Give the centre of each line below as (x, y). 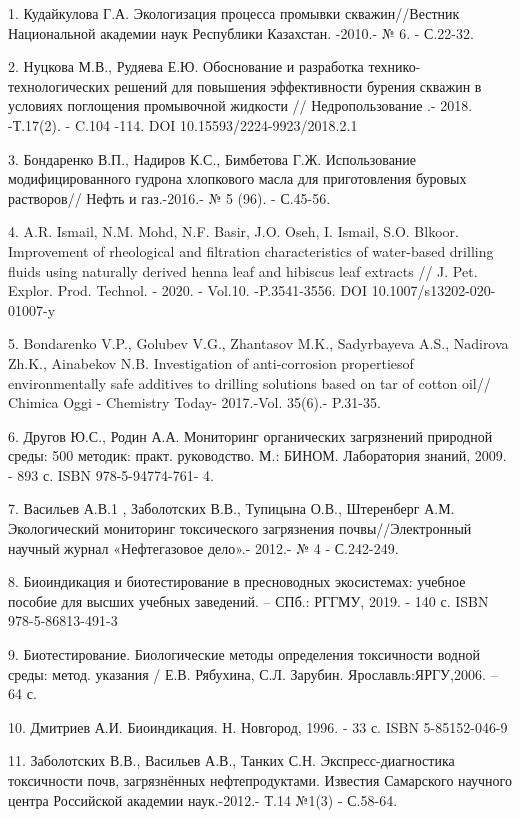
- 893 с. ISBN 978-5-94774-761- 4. (111, 474)
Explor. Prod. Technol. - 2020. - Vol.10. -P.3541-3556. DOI (188, 290)
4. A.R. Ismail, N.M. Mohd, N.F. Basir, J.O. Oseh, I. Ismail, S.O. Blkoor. (233, 231)
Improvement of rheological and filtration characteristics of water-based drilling (251, 250)
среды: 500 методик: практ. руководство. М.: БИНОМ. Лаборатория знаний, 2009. (257, 455)
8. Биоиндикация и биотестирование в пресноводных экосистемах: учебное (237, 581)
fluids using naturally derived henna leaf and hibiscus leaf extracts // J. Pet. (243, 270)
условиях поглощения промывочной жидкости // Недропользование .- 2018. (240, 105)
